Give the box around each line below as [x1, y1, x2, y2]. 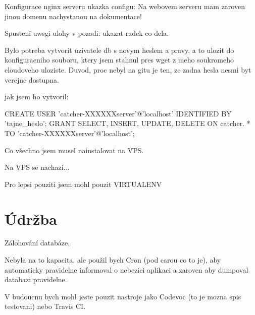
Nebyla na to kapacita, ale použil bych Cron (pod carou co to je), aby [5, 255, 221, 265]
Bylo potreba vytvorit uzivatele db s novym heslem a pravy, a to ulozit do [5, 44, 234, 55]
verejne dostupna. [5, 74, 59, 85]
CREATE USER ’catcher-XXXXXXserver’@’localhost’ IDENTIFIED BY [5, 108, 232, 118]
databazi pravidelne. [5, 274, 67, 285]
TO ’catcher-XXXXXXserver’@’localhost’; [5, 128, 135, 138]
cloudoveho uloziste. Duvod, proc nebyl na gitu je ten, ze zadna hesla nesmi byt [5, 64, 251, 75]
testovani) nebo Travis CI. [5, 301, 86, 311]
